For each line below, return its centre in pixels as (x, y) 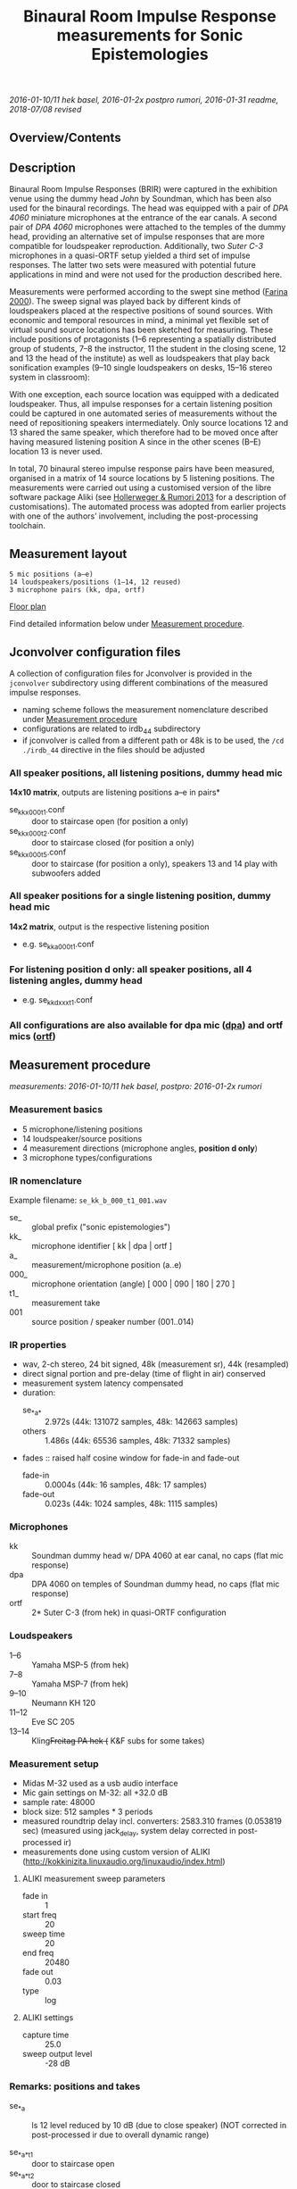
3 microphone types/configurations (87, 1157)
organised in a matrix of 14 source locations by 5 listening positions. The (142, 479)
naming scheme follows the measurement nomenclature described (145, 710)
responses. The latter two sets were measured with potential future (132, 265)
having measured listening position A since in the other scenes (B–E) (135, 442)
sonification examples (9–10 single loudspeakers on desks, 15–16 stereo (141, 368)
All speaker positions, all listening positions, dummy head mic (146, 772)
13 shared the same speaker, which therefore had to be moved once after (144, 433)
